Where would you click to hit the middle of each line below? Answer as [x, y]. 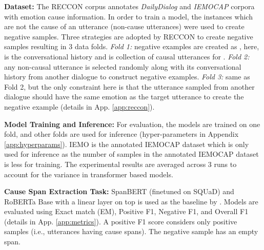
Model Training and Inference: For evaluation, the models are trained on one [132, 124]
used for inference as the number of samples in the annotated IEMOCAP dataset [131, 154]
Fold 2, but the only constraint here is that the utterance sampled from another [129, 86]
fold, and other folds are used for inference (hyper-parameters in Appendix [121, 134]
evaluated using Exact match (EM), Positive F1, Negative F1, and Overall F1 [126, 211]
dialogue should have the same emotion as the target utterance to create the [124, 97]
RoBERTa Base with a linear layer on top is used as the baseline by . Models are [131, 201]
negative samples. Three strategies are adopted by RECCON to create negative [129, 36]
